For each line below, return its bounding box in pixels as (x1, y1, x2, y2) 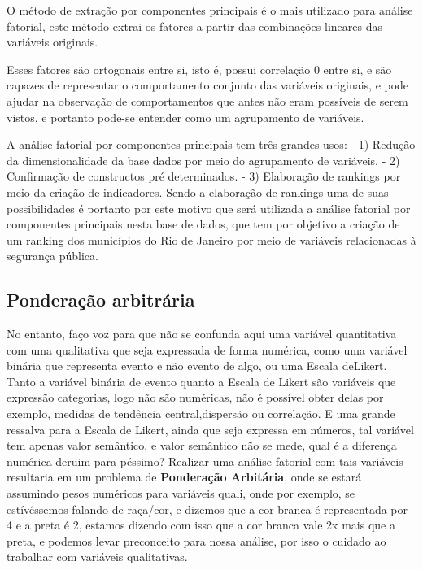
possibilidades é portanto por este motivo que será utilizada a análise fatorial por (7, 199, 411, 216)
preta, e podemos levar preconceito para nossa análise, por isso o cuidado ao (7, 532, 386, 549)
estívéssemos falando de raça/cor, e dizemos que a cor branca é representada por (7, 500, 408, 517)
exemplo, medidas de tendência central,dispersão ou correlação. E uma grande (7, 405, 395, 422)
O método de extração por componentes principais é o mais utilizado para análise (7, 2, 413, 18)
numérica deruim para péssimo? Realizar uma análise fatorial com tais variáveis (7, 452, 403, 469)
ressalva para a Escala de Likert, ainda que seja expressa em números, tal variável (7, 420, 414, 437)
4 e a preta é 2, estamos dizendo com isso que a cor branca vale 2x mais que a (7, 516, 395, 533)
